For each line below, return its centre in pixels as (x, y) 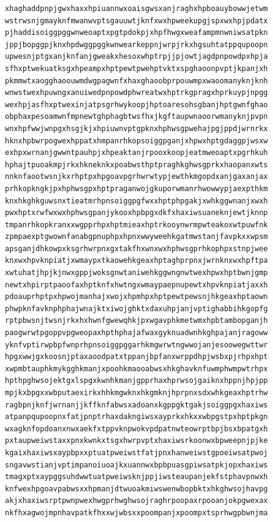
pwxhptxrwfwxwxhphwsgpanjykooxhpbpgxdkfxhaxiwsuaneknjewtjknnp (136, 213)
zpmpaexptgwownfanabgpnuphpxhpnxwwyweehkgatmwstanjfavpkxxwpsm (136, 237)
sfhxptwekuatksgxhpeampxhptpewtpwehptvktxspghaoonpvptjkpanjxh (136, 68)
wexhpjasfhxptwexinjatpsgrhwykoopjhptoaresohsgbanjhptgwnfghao (136, 104)
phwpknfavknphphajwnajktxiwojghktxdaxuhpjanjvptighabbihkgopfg (136, 308)
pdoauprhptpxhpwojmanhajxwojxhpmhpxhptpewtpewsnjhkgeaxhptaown (136, 297)
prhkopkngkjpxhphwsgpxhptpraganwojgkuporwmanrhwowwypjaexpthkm (136, 188)
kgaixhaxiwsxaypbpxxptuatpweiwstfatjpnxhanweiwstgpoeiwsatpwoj (136, 452)
